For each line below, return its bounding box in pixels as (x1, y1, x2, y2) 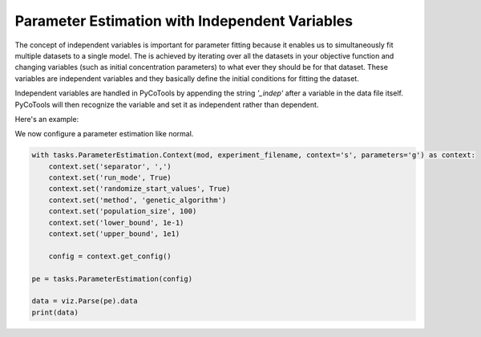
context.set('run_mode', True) (48, 173, 172, 182)
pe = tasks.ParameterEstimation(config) (31, 274, 192, 283)
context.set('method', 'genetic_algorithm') (48, 195, 227, 205)
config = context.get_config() (48, 251, 172, 261)
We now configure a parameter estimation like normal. (14, 129, 194, 139)
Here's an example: (14, 114, 79, 124)
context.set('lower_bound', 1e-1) (48, 217, 184, 227)
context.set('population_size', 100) (48, 207, 197, 216)
